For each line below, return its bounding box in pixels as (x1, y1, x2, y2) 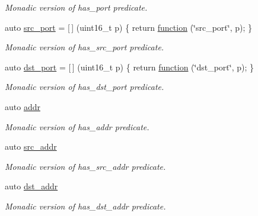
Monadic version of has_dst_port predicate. (5, 80, 164, 93)
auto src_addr (5, 140, 57, 153)
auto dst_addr (5, 180, 58, 192)
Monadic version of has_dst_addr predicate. (5, 199, 166, 212)
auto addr (5, 100, 40, 112)
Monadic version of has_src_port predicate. (5, 41, 164, 53)
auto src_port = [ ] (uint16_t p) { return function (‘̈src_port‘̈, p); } (5, 21, 252, 33)
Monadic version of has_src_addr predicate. (5, 160, 166, 172)
